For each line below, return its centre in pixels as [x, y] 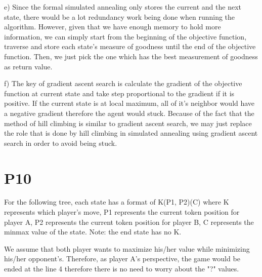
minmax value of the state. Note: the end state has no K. [93, 232]
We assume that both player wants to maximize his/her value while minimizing [127, 248]
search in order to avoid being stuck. [61, 143]
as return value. [28, 66]
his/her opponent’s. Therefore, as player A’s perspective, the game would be [122, 259]
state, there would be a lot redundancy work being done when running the [120, 16]
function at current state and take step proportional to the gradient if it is [119, 93]
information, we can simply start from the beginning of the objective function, [125, 36]
